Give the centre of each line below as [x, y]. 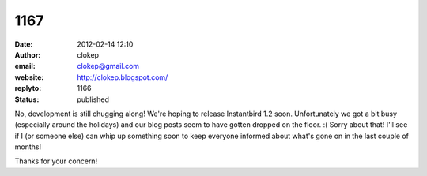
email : [25, 66]
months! [28, 147]
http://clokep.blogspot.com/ [123, 77]
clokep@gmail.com [108, 66]
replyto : [28, 88]
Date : [24, 44]
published [93, 99]
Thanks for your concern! [56, 161]
